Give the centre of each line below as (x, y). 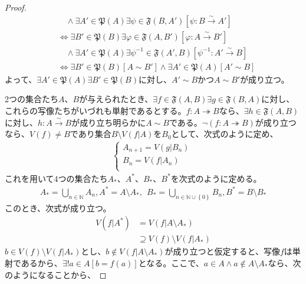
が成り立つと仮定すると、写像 (222, 251)
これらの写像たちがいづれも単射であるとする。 (96, 110)
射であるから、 (34, 263)
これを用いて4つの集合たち (56, 178)
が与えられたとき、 (116, 99)
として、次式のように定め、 (225, 134)
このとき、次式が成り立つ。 (58, 208)
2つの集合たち (32, 99)
